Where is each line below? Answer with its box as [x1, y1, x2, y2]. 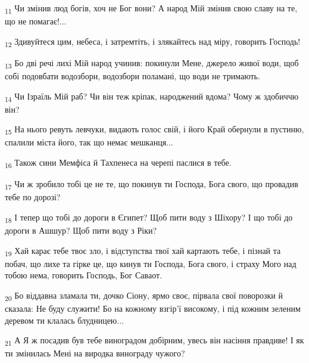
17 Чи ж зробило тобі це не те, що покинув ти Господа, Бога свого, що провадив [5, 178, 298, 191]
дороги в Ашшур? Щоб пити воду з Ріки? [5, 224, 157, 236]
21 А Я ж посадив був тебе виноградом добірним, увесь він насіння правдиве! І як [5, 334, 304, 348]
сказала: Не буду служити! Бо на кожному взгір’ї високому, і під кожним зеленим [5, 302, 301, 314]
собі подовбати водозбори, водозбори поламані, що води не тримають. [5, 69, 260, 82]
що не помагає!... [5, 15, 67, 27]
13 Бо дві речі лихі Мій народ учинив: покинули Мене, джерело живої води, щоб [5, 56, 299, 70]
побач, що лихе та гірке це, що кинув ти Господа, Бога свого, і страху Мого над [5, 257, 296, 269]
